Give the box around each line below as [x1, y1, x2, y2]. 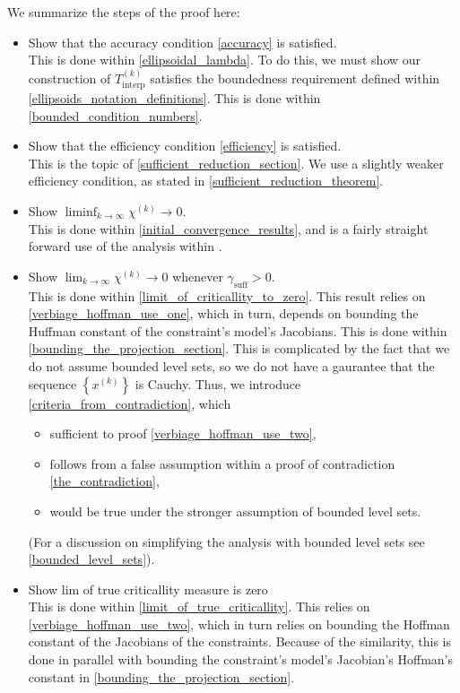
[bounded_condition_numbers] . [28, 106, 203, 125]
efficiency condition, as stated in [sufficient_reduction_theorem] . [28, 171, 384, 190]
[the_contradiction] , [49, 472, 160, 490]
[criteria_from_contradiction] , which [28, 394, 231, 412]
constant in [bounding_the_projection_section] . [28, 667, 295, 686]
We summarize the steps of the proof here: [7, 3, 240, 21]
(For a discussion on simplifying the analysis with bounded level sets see [28, 532, 425, 550]
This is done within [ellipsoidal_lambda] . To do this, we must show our [28, 50, 421, 69]
